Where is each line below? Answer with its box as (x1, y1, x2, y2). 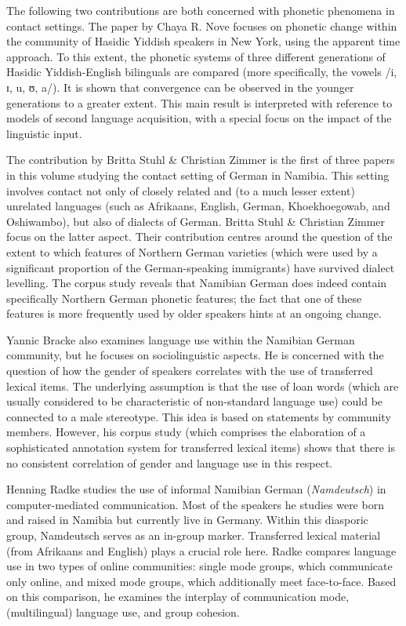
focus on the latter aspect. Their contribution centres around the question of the (6, 228, 393, 245)
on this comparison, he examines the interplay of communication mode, (6, 588, 350, 605)
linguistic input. (6, 125, 82, 141)
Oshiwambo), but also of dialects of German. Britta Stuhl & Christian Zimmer (6, 213, 386, 229)
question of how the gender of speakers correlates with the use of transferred (6, 362, 373, 379)
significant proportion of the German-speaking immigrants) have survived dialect (6, 259, 395, 275)
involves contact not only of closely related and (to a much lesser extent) (6, 182, 355, 198)
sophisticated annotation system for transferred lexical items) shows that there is (6, 439, 395, 456)
